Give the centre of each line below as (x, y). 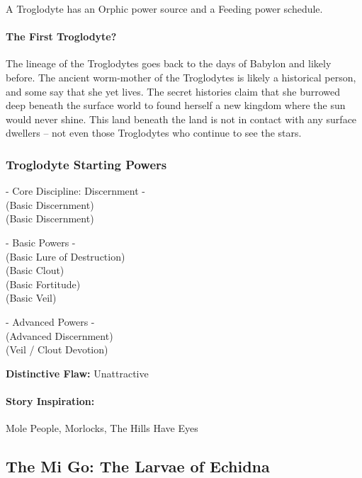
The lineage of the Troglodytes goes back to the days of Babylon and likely (169, 63)
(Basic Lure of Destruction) (66, 256)
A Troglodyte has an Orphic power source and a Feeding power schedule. (164, 8)
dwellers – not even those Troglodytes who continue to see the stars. (154, 133)
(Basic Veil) (31, 298)
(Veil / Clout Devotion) (57, 349)
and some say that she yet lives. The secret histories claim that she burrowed (173, 91)
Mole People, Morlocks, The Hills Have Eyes (102, 428)
